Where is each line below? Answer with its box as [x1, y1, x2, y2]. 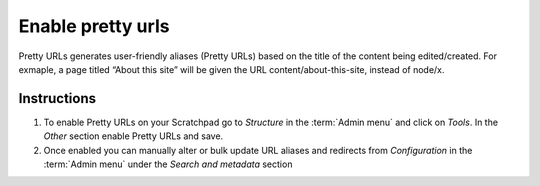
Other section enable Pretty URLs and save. [43, 130, 224, 142]
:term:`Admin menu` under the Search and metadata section [43, 158, 293, 170]
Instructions [18, 90, 97, 107]
